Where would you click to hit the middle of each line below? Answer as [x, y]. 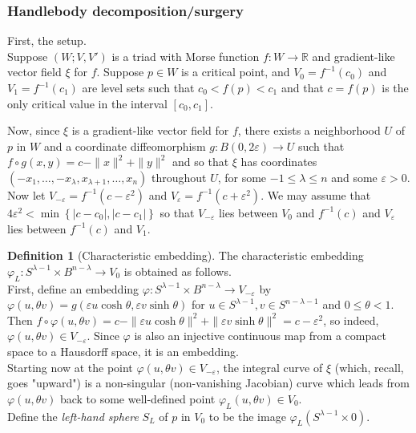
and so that [201, 162]
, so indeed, [351, 320]
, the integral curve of [269, 367]
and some [354, 177]
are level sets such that [138, 87]
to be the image [247, 416]
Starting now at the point [70, 367]
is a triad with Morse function [186, 56]
